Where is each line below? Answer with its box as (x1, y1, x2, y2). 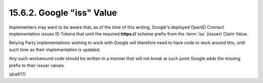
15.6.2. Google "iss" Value (9, 7, 117, 18)
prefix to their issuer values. (9, 62, 65, 68)
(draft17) (9, 71, 26, 77)
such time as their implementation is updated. (9, 47, 101, 52)
